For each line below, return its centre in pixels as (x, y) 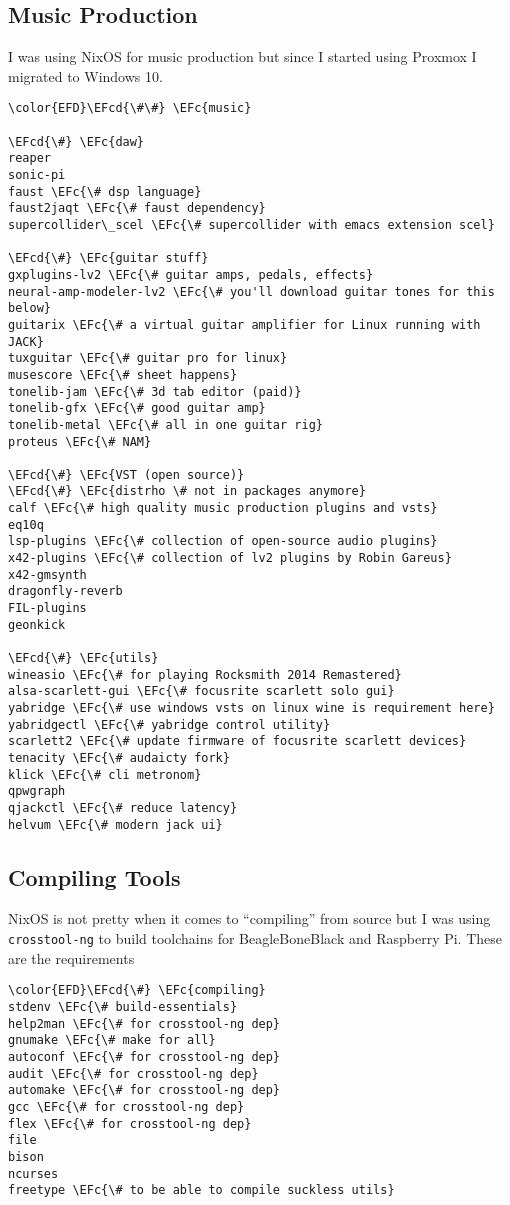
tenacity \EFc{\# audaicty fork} (119, 757)
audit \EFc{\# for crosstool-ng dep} (133, 1073)
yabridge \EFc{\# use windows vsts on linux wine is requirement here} (251, 708)
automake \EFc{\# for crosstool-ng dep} (144, 1090)
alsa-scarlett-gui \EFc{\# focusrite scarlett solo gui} (201, 691)
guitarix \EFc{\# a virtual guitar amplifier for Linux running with (244, 324)
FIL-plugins (47, 608)
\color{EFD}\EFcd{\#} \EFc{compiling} (137, 990)
